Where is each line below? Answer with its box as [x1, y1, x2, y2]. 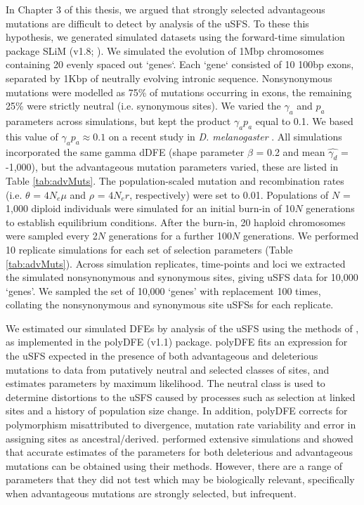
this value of [6, 129, 58, 143]
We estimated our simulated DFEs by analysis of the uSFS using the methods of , [6, 320, 359, 335]
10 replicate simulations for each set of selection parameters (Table [6, 242, 293, 256]
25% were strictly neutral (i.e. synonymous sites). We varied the [6, 98, 281, 113]
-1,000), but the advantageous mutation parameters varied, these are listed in [6, 159, 339, 174]
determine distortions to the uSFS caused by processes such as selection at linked [6, 389, 356, 404]
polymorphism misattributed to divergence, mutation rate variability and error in [6, 417, 356, 432]
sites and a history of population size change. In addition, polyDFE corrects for [6, 403, 348, 418]
